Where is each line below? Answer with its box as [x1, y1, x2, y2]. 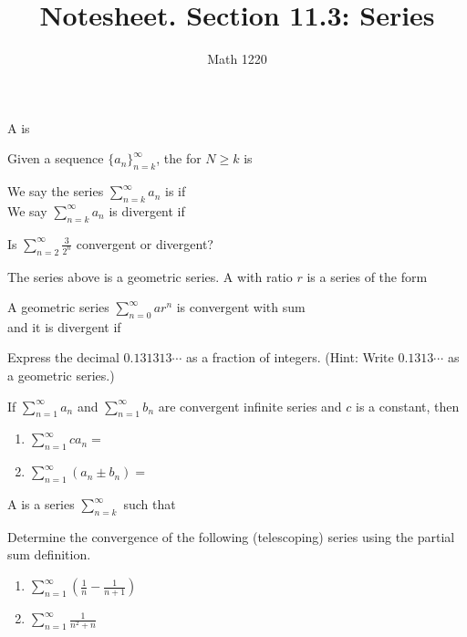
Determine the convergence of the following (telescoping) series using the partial [7, 527, 455, 546]
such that [123, 495, 176, 514]
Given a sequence [7, 149, 104, 168]
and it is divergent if [7, 317, 121, 336]
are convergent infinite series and [158, 396, 342, 415]
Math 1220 [207, 49, 267, 68]
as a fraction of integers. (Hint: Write [185, 348, 394, 367]
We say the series [7, 182, 104, 201]
